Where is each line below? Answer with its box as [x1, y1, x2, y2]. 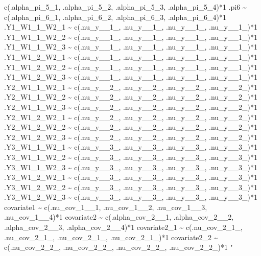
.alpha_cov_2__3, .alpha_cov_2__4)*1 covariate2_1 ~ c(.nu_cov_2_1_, [4, 222, 243, 232]
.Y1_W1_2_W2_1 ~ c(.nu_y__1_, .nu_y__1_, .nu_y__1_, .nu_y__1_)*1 [4, 51, 257, 62]
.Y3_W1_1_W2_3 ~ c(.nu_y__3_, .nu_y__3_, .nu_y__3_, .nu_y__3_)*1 [4, 161, 257, 172]
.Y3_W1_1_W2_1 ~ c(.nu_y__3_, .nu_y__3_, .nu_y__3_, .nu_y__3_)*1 [4, 142, 257, 152]
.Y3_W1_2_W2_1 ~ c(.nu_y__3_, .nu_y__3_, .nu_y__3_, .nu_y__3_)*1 [4, 172, 257, 182]
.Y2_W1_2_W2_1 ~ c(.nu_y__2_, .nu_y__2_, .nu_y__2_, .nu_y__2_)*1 [4, 111, 257, 122]
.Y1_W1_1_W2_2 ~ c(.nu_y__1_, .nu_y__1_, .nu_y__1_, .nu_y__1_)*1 [4, 31, 257, 42]
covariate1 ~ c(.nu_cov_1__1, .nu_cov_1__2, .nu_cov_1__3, [4, 201, 207, 212]
